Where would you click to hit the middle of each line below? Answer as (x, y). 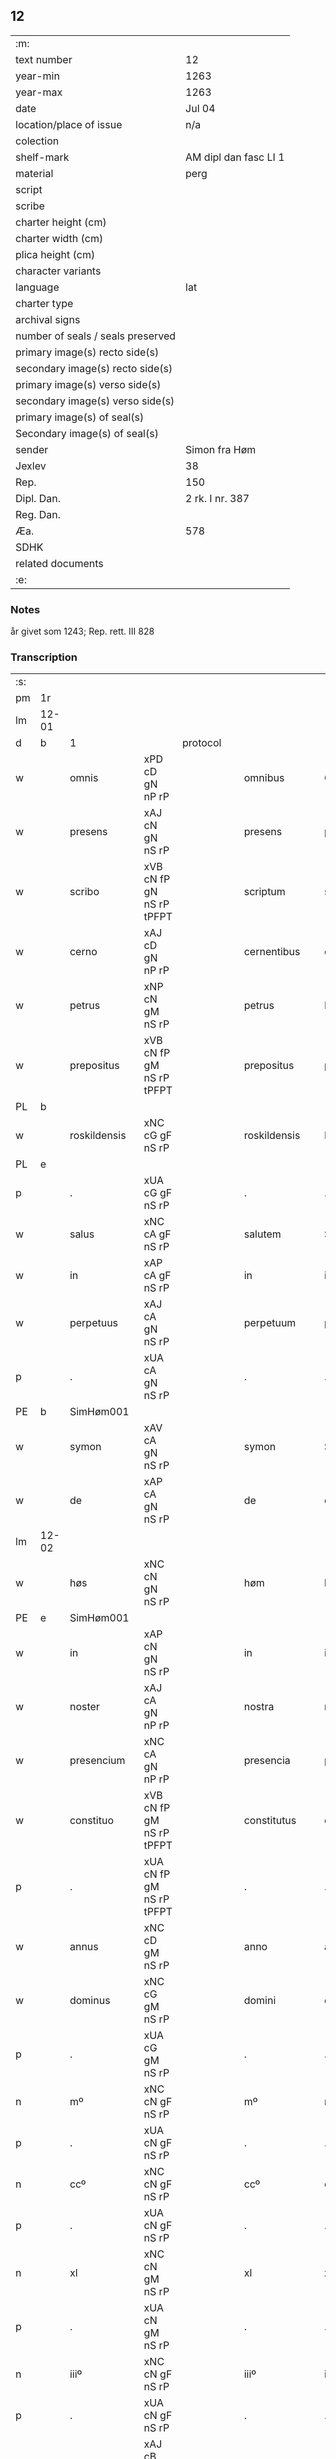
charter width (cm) (59, 238)
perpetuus (94, 1323)
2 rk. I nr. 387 (217, 498)
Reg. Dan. (38, 514)
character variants (58, 271)
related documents (59, 563)
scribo (84, 892)
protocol (202, 743)
